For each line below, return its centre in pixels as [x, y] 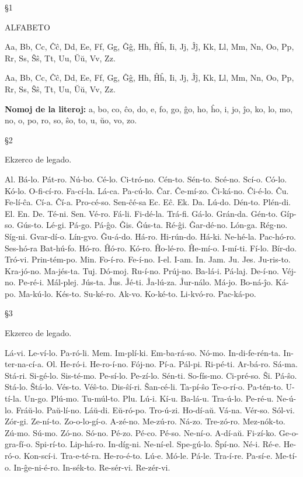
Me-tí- [286, 455]
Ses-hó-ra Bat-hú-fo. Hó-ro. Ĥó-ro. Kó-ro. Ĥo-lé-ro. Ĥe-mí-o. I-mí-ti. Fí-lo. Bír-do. [151, 248]
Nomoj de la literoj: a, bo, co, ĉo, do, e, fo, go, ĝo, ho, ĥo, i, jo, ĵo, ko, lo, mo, [149, 108]
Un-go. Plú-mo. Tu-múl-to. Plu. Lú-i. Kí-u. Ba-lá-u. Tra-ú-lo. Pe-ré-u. [149, 398]
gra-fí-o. [19, 444]
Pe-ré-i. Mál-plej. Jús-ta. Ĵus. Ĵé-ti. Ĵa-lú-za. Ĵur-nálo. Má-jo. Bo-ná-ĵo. [146, 282]
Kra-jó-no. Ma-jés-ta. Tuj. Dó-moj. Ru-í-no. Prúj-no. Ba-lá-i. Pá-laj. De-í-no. [142, 270]
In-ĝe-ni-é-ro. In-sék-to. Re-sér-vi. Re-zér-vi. [92, 467]
